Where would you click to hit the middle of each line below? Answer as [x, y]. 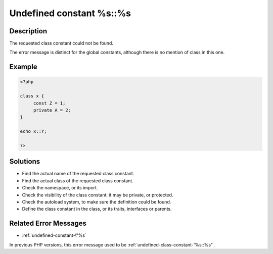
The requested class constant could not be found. [61, 43]
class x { [32, 96]
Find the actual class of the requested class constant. [78, 181]
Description [28, 31]
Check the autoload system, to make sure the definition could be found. [97, 202]
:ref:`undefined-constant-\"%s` [54, 235]
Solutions [25, 162]
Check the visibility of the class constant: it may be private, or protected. [98, 195]
